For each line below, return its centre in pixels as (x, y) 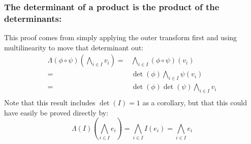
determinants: (33, 18)
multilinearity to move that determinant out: (74, 47)
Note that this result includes (50, 103)
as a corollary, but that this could (195, 103)
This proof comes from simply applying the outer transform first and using (121, 37)
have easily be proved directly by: (56, 112)
